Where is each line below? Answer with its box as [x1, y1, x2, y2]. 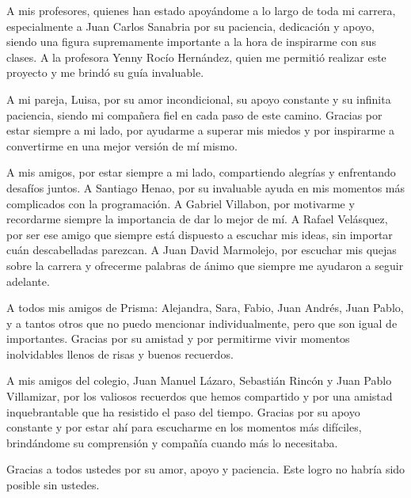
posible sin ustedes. [6, 477, 100, 493]
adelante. [6, 272, 50, 289]
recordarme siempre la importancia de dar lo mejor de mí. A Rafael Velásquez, [6, 211, 388, 227]
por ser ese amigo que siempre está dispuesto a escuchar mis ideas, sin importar [6, 226, 393, 242]
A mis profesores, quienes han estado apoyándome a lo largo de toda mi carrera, [6, 2, 396, 18]
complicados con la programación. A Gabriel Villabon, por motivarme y [6, 195, 355, 211]
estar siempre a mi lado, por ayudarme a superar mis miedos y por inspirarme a [6, 122, 395, 139]
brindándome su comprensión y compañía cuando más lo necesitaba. [6, 434, 338, 450]
